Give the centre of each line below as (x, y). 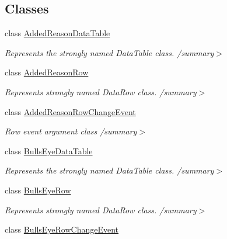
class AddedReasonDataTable (57, 33)
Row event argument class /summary (71, 131)
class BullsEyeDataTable (49, 150)
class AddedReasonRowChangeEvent (70, 111)
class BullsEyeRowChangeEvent (62, 229)
